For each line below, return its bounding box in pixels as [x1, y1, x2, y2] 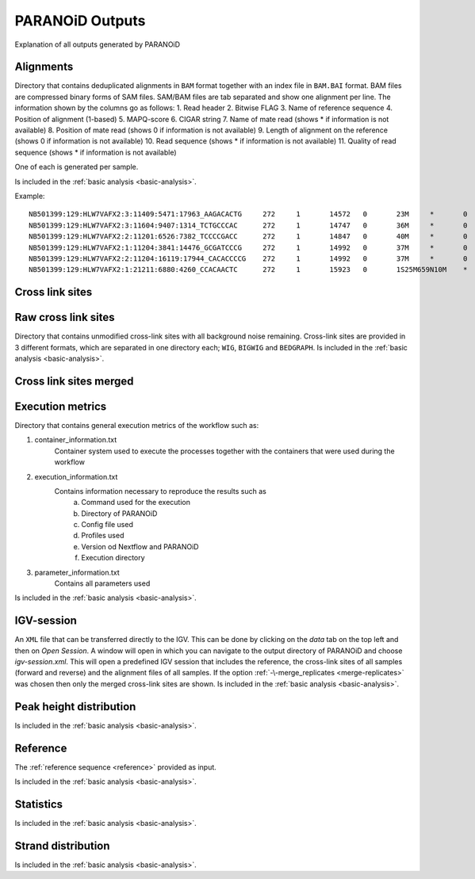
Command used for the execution [81, 498, 190, 507]
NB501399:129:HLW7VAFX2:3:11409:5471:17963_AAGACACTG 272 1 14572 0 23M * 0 [29, 210, 468, 219]
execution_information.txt [34, 472, 118, 481]
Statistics [14, 797, 63, 811]
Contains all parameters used [54, 579, 151, 588]
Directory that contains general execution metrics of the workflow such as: [14, 420, 259, 430]
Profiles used [81, 531, 124, 541]
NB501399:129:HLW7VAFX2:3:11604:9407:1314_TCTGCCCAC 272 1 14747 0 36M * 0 [29, 220, 468, 230]
